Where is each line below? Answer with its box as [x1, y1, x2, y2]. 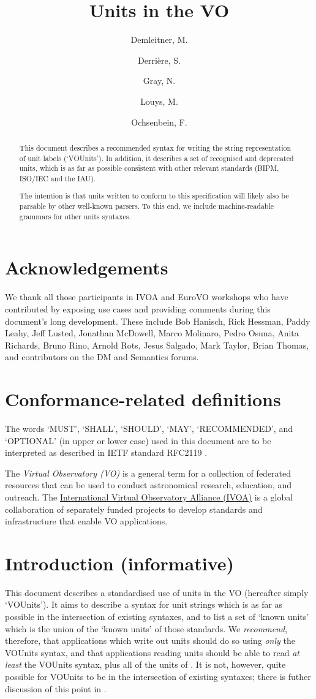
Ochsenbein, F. [131, 115, 187, 128]
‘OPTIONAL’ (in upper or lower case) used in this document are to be [5, 434, 271, 447]
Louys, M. [140, 94, 178, 107]
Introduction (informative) [5, 550, 235, 575]
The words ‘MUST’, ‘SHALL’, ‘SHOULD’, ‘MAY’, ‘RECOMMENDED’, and [5, 422, 293, 434]
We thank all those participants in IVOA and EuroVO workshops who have [5, 290, 288, 303]
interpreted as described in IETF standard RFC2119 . [5, 446, 208, 459]
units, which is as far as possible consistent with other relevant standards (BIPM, [19, 163, 279, 173]
